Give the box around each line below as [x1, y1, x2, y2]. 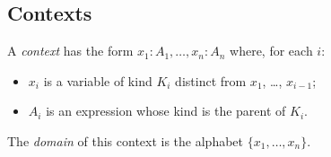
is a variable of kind [43, 71, 152, 90]
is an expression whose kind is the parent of [46, 101, 286, 120]
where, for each [230, 41, 313, 60]
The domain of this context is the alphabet [7, 131, 244, 150]
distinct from [175, 71, 247, 90]
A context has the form [7, 41, 134, 60]
